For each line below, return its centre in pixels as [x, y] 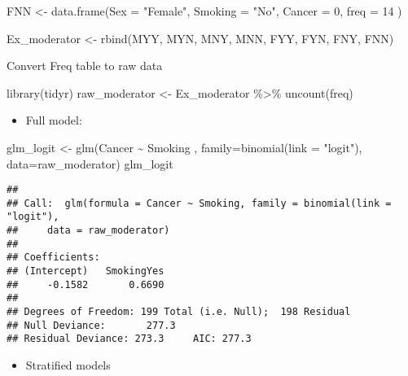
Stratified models [68, 365]
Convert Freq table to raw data [85, 66]
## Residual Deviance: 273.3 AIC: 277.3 [129, 339]
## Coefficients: [53, 258]
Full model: [54, 120]
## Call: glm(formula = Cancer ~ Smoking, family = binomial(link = [199, 203]
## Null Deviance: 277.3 [91, 325]
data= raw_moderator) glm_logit [90, 163]
